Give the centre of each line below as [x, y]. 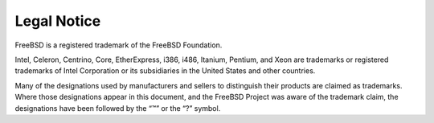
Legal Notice [58, 21]
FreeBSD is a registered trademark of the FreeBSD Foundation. [119, 45]
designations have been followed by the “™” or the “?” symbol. [118, 108]
